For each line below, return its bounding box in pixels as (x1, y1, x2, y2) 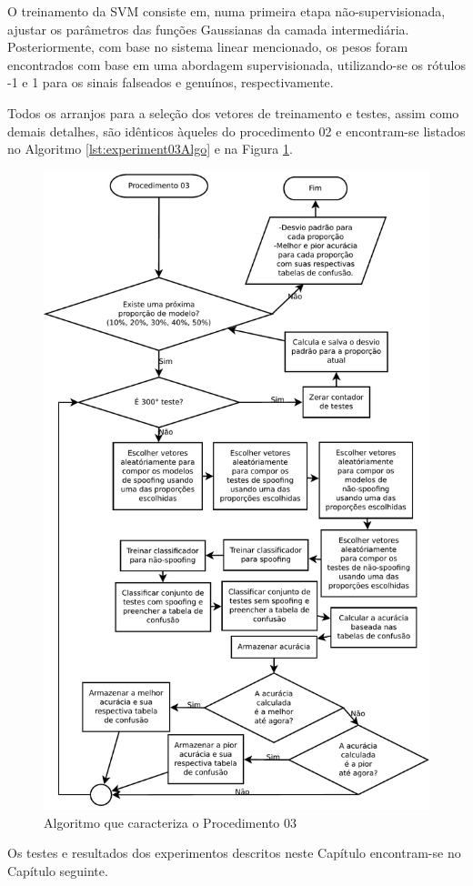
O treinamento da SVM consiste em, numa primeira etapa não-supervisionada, (7, 2, 446, 20)
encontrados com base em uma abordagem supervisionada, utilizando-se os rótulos (7, 55, 466, 74)
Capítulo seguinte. (7, 861, 108, 881)
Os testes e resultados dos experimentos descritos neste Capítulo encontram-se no (7, 843, 461, 862)
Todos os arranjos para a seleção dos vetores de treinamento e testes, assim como (7, 103, 459, 122)
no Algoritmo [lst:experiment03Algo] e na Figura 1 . (7, 139, 293, 158)
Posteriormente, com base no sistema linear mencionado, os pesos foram (7, 37, 408, 56)
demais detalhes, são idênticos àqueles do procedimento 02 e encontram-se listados (7, 121, 466, 140)
